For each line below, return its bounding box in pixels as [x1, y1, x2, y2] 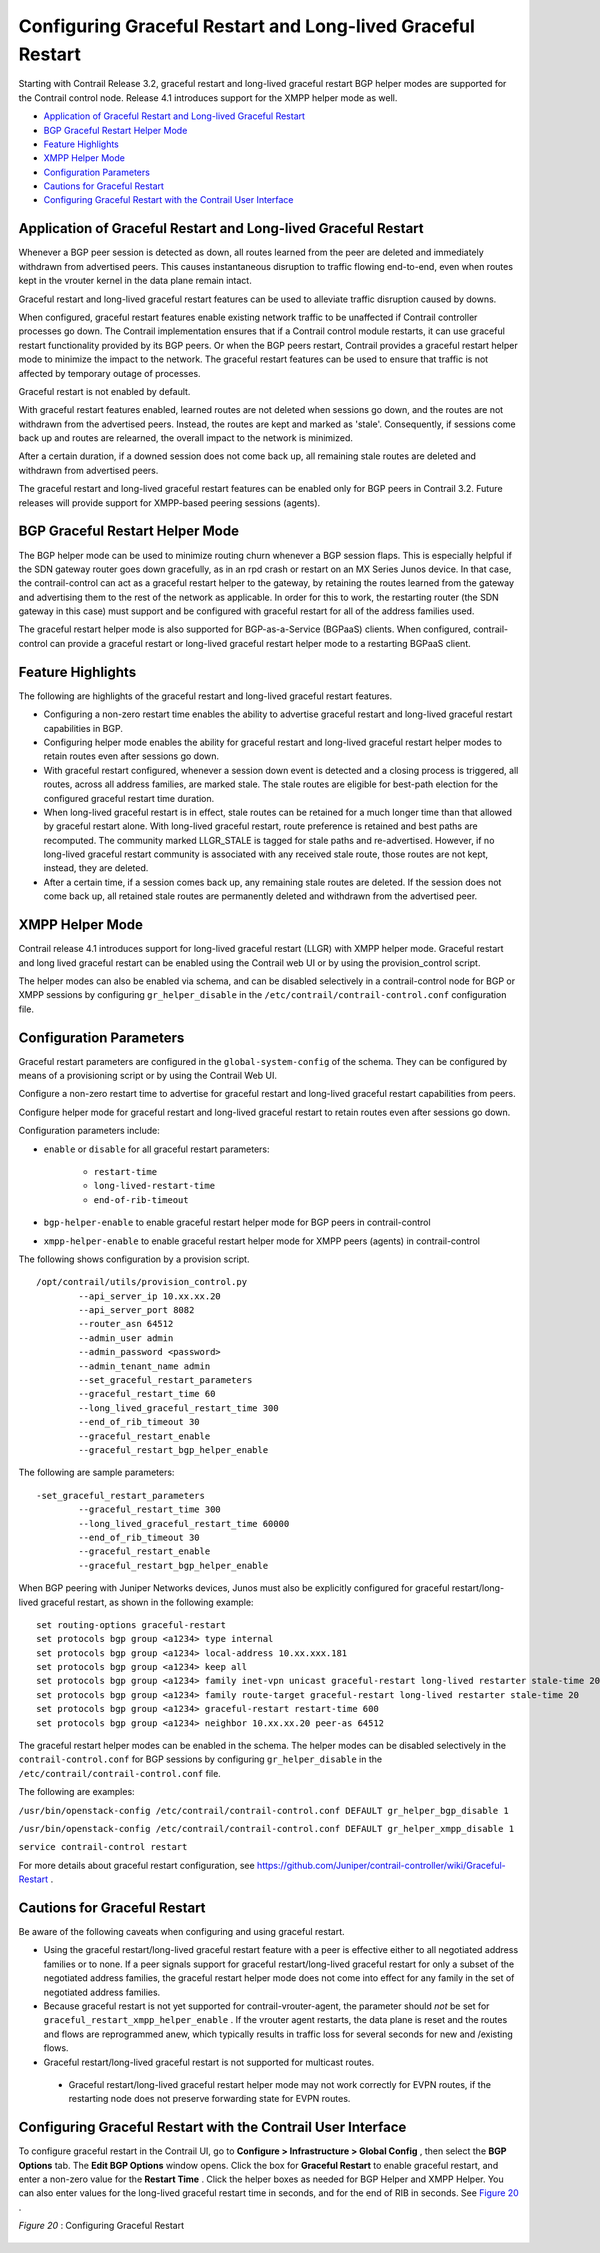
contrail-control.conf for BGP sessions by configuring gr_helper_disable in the [18, 1753, 383, 1765]
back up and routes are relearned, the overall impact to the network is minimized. [18, 432, 354, 444]
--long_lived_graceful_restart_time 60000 [78, 1518, 290, 1529]
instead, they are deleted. [43, 862, 149, 874]
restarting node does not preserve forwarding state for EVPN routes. [68, 2093, 351, 2105]
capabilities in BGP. [43, 722, 124, 734]
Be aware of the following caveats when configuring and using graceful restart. [18, 1926, 345, 1938]
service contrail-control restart [18, 1841, 188, 1853]
